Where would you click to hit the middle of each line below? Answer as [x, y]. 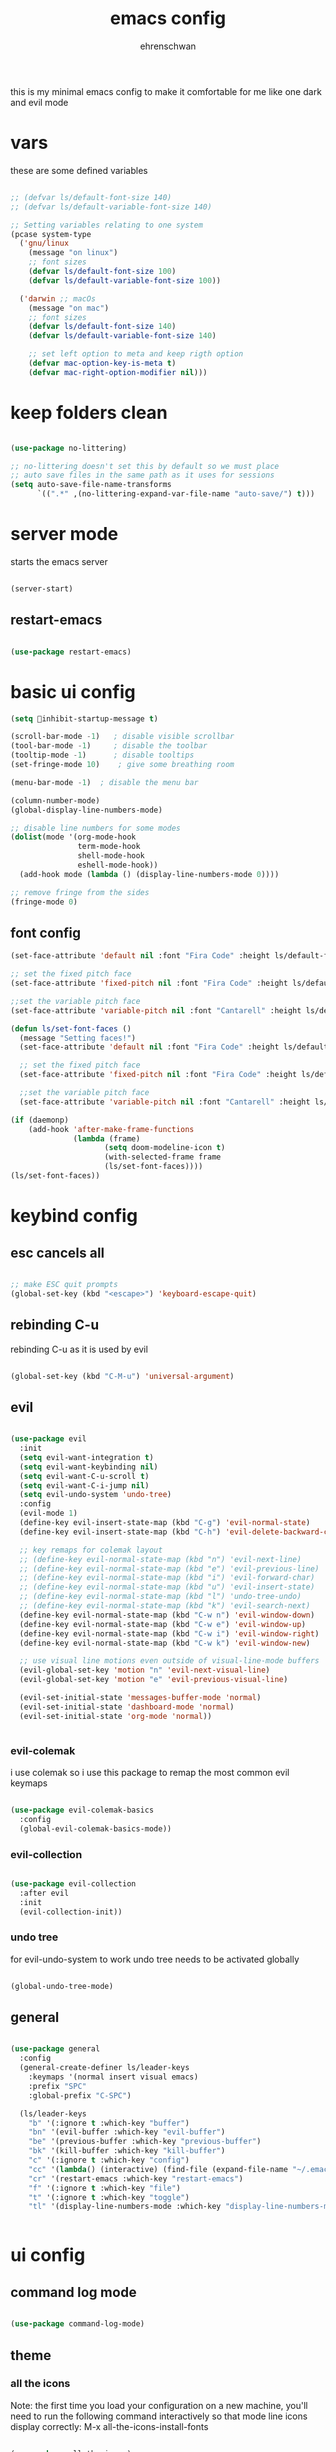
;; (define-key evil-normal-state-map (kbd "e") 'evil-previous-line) [169, 1568]
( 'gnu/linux [44, 243]
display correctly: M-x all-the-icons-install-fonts [109, 2426]
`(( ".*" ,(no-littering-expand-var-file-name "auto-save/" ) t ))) [175, 494]
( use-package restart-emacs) [71, 652]
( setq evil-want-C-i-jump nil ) [84, 1485]
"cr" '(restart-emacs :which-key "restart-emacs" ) [136, 2178]
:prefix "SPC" [57, 2086]
